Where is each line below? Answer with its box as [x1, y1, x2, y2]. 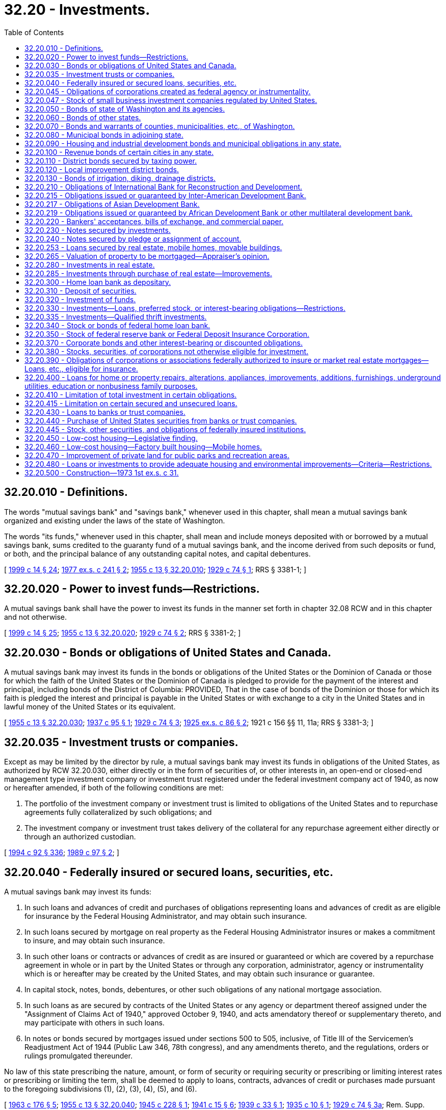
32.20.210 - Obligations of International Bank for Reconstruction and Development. [24, 182, 302, 191]
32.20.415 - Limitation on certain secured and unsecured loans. [24, 399, 238, 408]
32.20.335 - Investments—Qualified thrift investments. [24, 312, 207, 321]
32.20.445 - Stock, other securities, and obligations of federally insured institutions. [24, 425, 306, 434]
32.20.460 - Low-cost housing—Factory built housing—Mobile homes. [24, 442, 262, 451]
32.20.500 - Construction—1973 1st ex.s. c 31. [24, 468, 179, 477]
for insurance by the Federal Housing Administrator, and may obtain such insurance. [24, 911, 307, 920]
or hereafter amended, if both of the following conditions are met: [4, 783, 224, 792]
